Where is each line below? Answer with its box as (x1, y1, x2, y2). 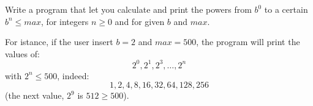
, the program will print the (196, 35, 300, 48)
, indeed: (57, 69, 89, 82)
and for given (115, 15, 165, 27)
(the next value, (5, 89, 64, 102)
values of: (5, 47, 40, 60)
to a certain (264, 3, 308, 15)
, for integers (41, 15, 89, 27)
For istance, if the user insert (5, 35, 113, 48)
